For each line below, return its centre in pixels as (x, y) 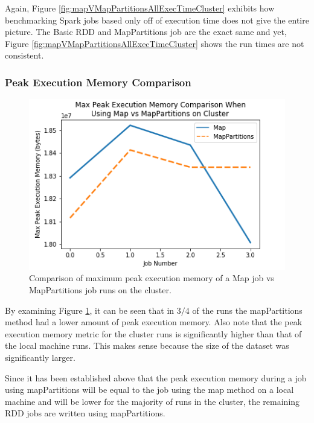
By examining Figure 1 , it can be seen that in (90, 310)
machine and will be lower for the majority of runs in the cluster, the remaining (152, 401)
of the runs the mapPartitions (247, 310)
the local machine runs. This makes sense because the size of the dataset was (147, 345)
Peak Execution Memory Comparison (98, 82)
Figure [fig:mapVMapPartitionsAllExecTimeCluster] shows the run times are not (155, 43)
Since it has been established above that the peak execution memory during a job (156, 377)
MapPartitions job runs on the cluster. (100, 290)
